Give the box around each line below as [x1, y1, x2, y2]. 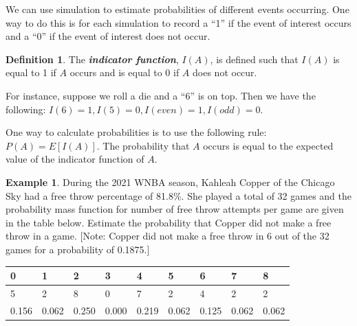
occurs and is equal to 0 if [69, 65, 180, 80]
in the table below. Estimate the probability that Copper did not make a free [6, 215, 332, 229]
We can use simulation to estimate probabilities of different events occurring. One [6, 2, 349, 16]
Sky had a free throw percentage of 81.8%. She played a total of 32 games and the [6, 188, 352, 202]
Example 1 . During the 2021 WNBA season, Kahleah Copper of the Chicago [6, 174, 335, 189]
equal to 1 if [6, 65, 56, 80]
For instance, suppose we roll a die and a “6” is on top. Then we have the [6, 88, 316, 102]
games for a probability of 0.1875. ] [6, 242, 150, 256]
